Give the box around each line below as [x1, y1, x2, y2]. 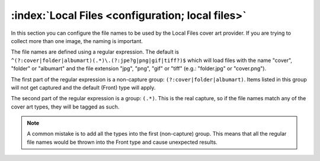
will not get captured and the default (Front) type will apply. [11, 84, 156, 91]
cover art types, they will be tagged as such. [11, 103, 120, 110]
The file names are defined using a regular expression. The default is [11, 48, 180, 55]
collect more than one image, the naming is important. [11, 37, 143, 44]
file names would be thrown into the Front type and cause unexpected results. [27, 139, 217, 146]
